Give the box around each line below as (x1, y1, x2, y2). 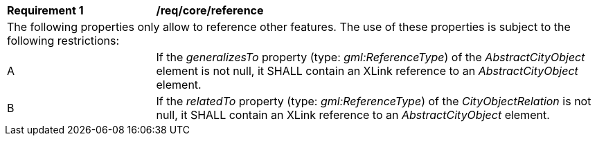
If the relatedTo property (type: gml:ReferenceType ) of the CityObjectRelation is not (156, 94, 591, 108)
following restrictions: (7, 34, 120, 47)
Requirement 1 (7, 3, 84, 17)
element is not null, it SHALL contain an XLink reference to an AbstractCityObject (156, 64, 578, 78)
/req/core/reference (156, 3, 264, 17)
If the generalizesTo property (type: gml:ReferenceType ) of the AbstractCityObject (156, 50, 585, 64)
